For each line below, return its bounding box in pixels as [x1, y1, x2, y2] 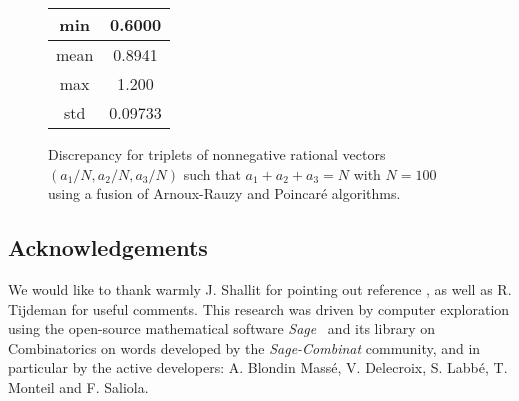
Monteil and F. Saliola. [8, 376, 149, 397]
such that [183, 163, 241, 184]
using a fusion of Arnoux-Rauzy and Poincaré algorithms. [48, 183, 401, 204]
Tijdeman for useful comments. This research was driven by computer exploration [8, 298, 510, 319]
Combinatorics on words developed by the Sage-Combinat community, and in [8, 337, 481, 358]
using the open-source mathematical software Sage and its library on [8, 318, 435, 339]
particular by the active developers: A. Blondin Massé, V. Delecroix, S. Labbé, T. [8, 357, 508, 378]
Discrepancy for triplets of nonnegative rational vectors [48, 144, 386, 164]
